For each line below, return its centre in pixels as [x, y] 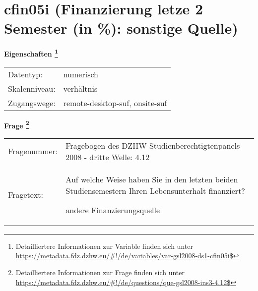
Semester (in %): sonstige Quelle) [121, 28]
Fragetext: [26, 194]
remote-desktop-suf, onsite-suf [115, 103]
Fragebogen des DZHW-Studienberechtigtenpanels [153, 145]
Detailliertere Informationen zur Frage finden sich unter [100, 272]
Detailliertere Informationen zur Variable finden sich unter [104, 246]
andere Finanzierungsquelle [113, 210]
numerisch [81, 74]
